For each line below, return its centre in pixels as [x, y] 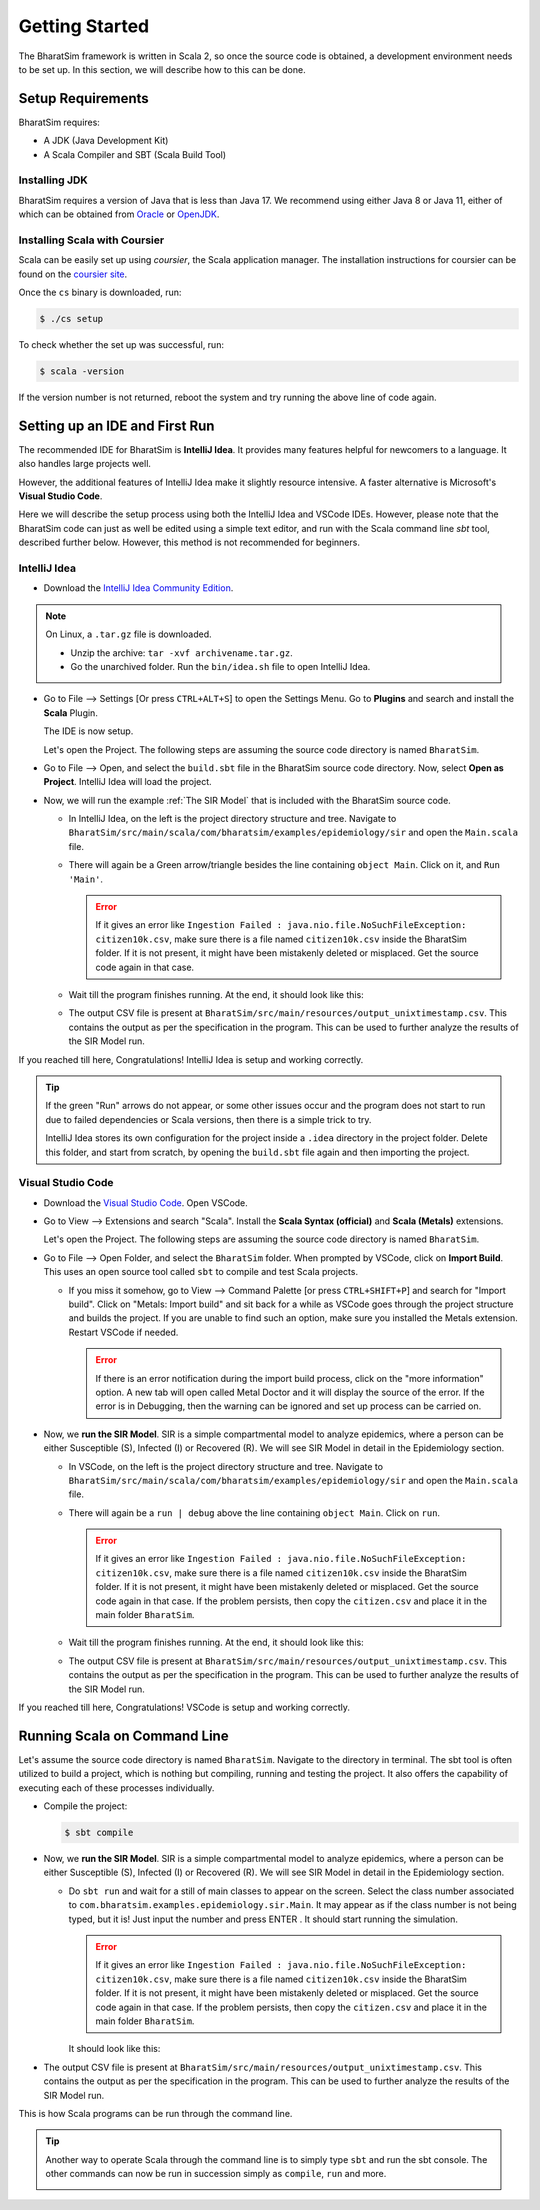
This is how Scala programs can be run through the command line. [155, 2113]
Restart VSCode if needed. [123, 1332]
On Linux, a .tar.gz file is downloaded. [128, 634]
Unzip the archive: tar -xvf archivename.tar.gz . [182, 652]
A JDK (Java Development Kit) [106, 141]
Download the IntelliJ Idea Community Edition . [138, 588]
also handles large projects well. [85, 464]
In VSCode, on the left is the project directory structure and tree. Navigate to [226, 1466]
